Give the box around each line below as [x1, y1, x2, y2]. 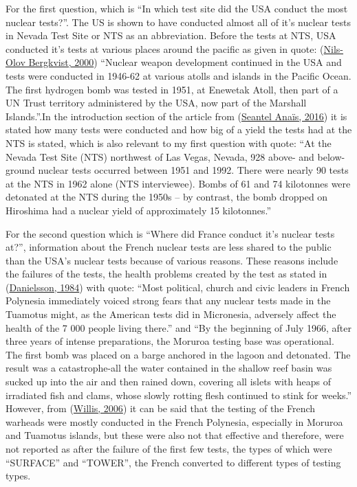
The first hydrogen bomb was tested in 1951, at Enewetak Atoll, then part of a [6, 82, 338, 96]
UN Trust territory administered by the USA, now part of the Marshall [6, 95, 307, 110]
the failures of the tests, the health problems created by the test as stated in [6, 267, 327, 281]
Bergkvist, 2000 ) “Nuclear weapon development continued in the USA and [28, 55, 342, 69]
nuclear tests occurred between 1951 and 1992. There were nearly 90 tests [38, 163, 349, 177]
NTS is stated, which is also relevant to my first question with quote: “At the [6, 135, 332, 150]
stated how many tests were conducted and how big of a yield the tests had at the [6, 122, 352, 137]
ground [6, 163, 35, 177]
